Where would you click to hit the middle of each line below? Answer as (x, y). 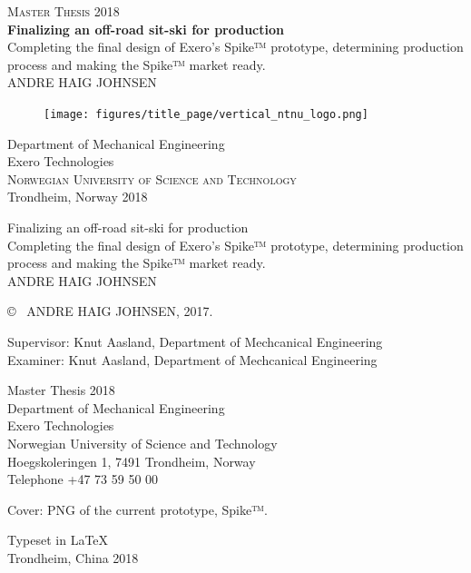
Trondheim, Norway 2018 (78, 197)
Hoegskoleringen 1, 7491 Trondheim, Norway (132, 461)
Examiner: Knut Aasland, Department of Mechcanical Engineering (192, 359)
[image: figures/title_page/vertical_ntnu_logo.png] (206, 114)
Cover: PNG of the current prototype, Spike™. (137, 509)
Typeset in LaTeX (58, 540)
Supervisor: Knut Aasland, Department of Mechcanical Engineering (195, 341)
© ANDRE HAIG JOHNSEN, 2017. (110, 311)
